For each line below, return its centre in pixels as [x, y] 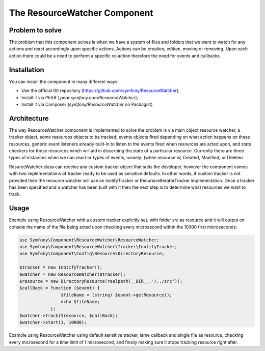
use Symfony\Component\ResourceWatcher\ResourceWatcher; [89, 240]
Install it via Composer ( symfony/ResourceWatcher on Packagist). [88, 104]
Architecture [29, 118]
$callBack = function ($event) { [60, 288]
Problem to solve [35, 30]
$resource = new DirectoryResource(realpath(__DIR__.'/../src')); [101, 281]
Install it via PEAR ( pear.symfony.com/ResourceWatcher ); [80, 97]
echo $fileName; [80, 302]
